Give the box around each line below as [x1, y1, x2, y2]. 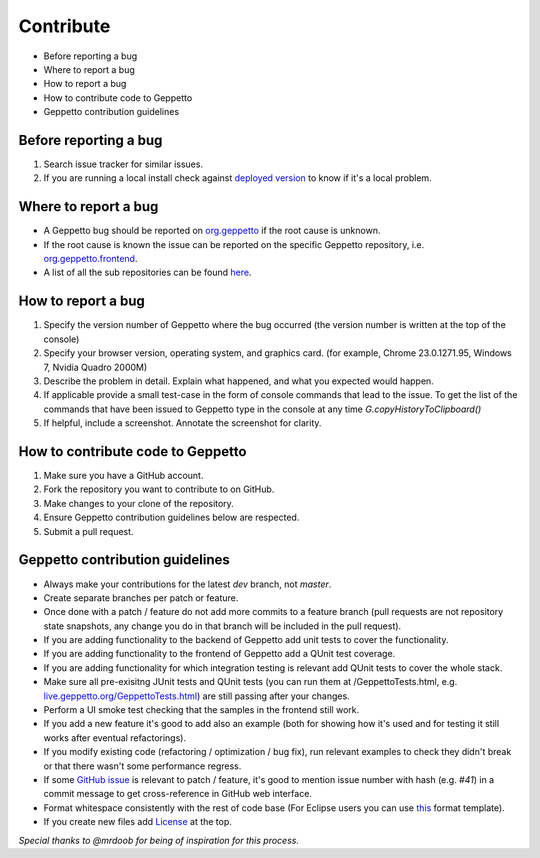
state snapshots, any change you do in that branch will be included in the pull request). [43, 620, 402, 632]
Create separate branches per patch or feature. [43, 591, 239, 604]
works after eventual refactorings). [43, 731, 187, 744]
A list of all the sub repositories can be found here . [43, 266, 252, 279]
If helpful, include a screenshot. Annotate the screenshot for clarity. [43, 417, 322, 429]
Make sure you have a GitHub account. [43, 470, 204, 482]
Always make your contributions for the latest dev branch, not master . [43, 578, 332, 590]
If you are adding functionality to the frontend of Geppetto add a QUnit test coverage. [43, 648, 396, 660]
